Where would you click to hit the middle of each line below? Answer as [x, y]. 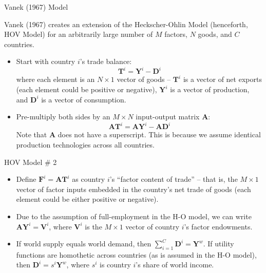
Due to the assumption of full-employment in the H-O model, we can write [134, 216]
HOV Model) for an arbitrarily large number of [79, 34]
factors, [176, 34]
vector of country [153, 226]
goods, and [215, 34]
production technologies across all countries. [85, 144]
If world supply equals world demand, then [84, 244]
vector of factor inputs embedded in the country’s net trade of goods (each [134, 189]
